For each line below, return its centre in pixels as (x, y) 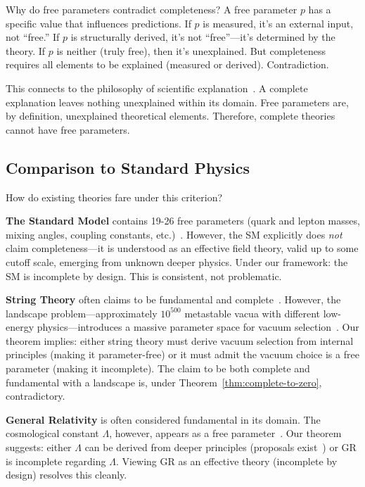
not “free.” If (33, 37)
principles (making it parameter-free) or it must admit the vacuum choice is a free (182, 354)
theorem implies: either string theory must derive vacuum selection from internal (180, 340)
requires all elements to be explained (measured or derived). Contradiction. (167, 64)
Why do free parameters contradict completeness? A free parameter (152, 9)
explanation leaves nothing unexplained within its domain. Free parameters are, (177, 102)
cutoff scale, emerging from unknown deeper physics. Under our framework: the (177, 261)
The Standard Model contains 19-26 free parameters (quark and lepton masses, (183, 221)
